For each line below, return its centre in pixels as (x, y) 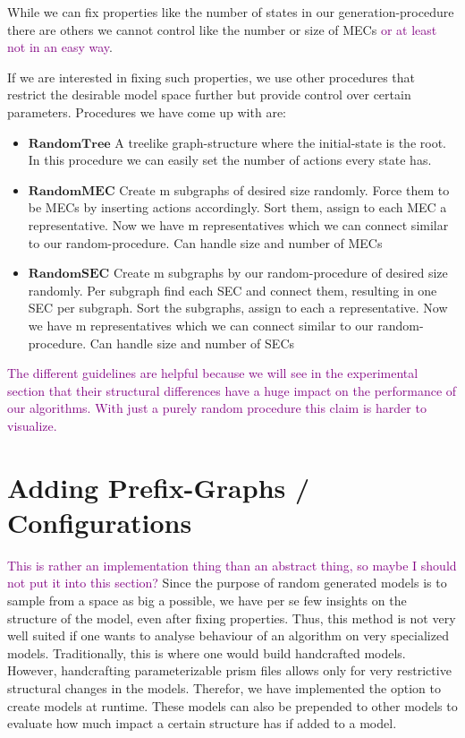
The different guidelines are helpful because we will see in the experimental (213, 373)
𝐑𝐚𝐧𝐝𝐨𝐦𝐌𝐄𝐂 (72, 191)
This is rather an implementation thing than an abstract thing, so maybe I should (232, 565)
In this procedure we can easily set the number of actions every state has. (230, 160)
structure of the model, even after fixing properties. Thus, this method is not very (232, 618)
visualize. (32, 425)
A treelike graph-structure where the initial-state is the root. (280, 142)
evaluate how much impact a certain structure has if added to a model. (202, 723)
